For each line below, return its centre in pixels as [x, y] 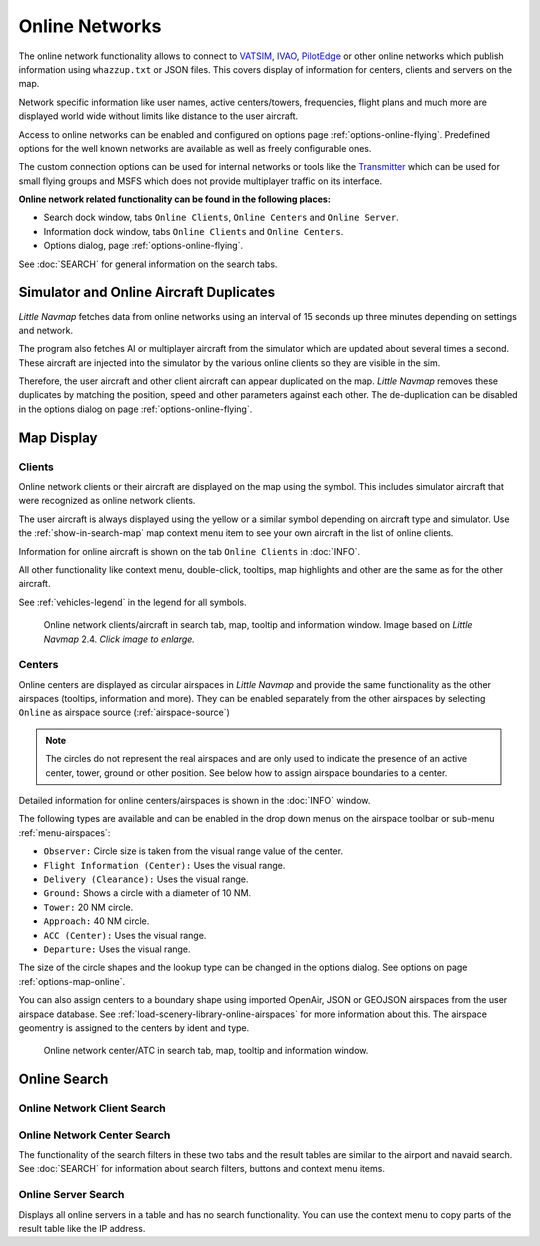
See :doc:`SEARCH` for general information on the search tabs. [148, 264]
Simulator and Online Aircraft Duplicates [146, 292]
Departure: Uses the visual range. [117, 949]
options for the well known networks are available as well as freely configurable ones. [195, 148]
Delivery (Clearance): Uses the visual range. [146, 879]
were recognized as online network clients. [107, 501]
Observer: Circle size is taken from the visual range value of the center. [193, 851]
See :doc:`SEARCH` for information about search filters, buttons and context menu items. [201, 1169]
